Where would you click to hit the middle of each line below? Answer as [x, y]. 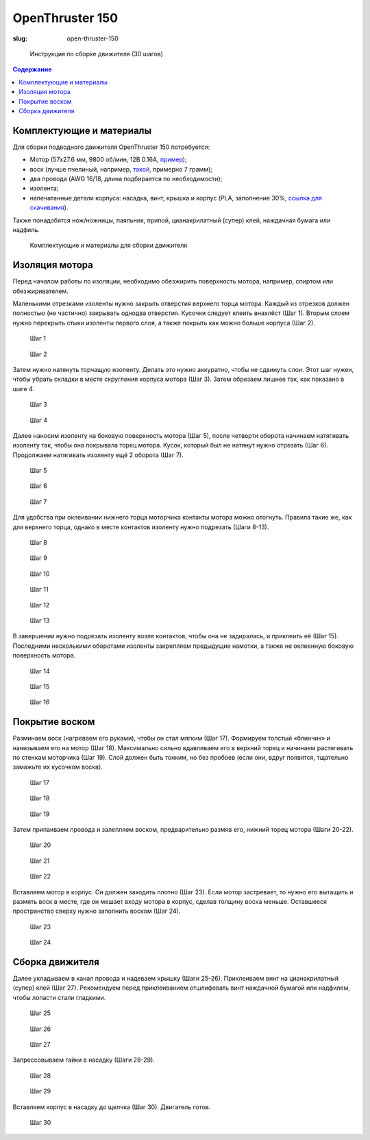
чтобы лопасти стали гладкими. [59, 997]
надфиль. [26, 229]
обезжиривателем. [40, 291]
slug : [20, 38]
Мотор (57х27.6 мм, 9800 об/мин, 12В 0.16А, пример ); [109, 160]
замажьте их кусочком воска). [58, 767]
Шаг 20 [40, 845]
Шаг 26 [40, 1029]
